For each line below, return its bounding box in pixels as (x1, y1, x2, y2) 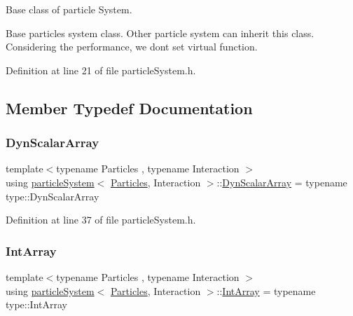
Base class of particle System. (6, 2, 132, 16)
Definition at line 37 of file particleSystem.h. (6, 212, 196, 227)
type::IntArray (6, 297, 67, 312)
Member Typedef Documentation (6, 97, 253, 118)
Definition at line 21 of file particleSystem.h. (6, 62, 196, 77)
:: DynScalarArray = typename (216, 174, 347, 189)
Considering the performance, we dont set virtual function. (6, 39, 258, 54)
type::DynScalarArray (6, 188, 99, 203)
